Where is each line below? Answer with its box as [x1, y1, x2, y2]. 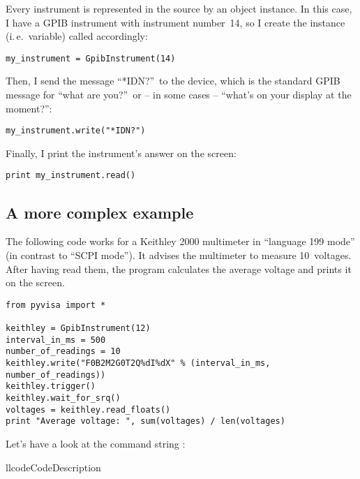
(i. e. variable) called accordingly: [6, 29, 148, 43]
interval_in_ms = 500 [6, 334, 106, 345]
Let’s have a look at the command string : [6, 436, 186, 450]
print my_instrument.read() [6, 170, 136, 181]
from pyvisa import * [6, 300, 106, 310]
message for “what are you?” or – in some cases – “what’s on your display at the [6, 87, 352, 102]
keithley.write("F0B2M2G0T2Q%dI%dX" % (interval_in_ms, [6, 358, 271, 368]
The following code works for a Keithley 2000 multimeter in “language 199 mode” [6, 234, 355, 249]
